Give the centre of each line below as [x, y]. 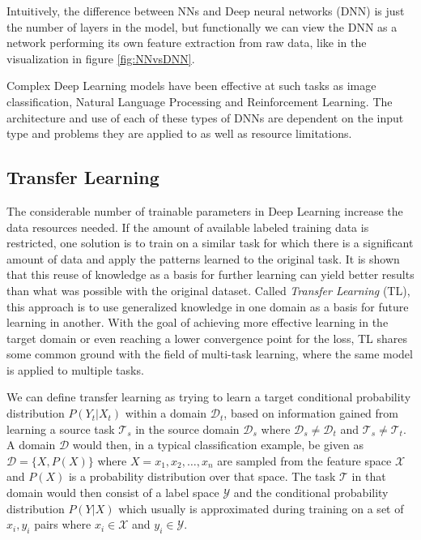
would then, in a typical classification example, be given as [218, 445]
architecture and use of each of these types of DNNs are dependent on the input [205, 117]
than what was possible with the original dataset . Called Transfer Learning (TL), [208, 290]
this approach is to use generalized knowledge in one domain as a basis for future [208, 306]
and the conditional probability [311, 493]
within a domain [166, 413]
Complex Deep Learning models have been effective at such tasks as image [191, 86]
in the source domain [187, 429]
